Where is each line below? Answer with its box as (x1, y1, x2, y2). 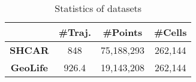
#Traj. (58, 25, 91, 39)
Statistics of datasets (55, 1, 142, 15)
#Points (102, 25, 143, 39)
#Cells (153, 25, 187, 39)
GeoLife (10, 60, 48, 74)
